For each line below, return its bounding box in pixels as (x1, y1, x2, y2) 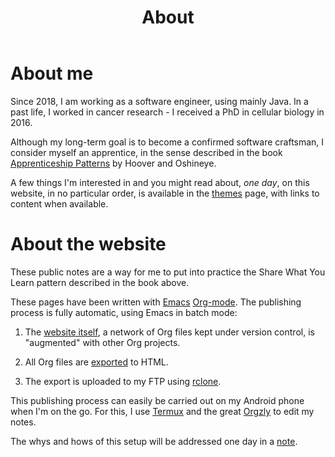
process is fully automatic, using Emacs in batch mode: (10, 306, 238, 318)
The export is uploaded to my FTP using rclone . (24, 375, 222, 387)
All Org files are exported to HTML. (24, 356, 169, 368)
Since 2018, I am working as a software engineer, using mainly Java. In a (10, 95, 309, 107)
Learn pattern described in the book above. (10, 276, 190, 288)
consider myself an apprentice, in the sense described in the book (10, 146, 283, 158)
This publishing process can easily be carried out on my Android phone (10, 394, 305, 406)
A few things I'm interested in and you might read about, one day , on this (10, 176, 310, 188)
